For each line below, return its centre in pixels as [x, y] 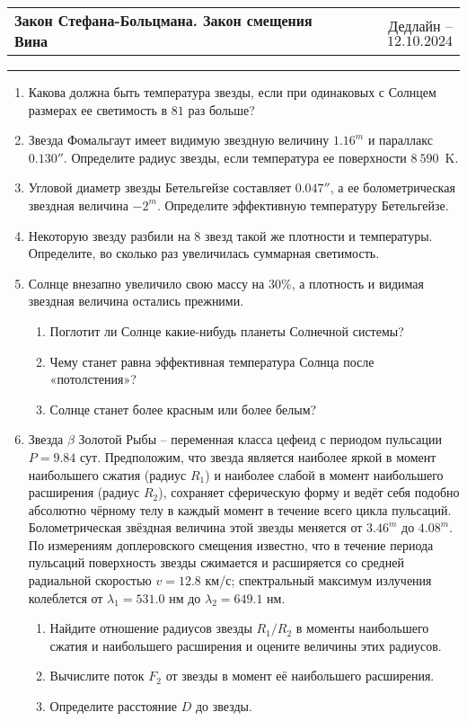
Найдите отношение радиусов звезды [151, 628]
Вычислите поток [97, 676]
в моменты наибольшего [362, 628]
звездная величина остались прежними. [136, 301]
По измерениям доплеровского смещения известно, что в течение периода [231, 544]
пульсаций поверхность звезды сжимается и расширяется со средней [216, 562]
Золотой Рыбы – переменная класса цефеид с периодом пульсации [260, 439]
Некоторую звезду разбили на [109, 235]
